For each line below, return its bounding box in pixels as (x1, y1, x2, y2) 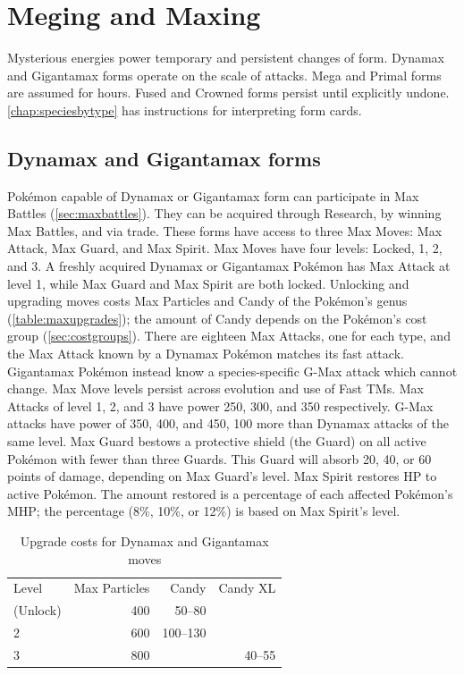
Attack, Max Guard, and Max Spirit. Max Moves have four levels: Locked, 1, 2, (7, 239, 443, 257)
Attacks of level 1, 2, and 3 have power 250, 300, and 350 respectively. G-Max (7, 396, 434, 415)
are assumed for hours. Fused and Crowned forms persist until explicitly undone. (7, 83, 450, 102)
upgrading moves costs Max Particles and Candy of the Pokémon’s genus (7, 291, 408, 310)
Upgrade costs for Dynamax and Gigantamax (20, 531, 269, 550)
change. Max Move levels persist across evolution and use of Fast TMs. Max (7, 379, 424, 398)
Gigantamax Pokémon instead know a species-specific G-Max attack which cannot (7, 361, 458, 380)
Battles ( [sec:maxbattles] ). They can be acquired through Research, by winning (7, 204, 442, 223)
